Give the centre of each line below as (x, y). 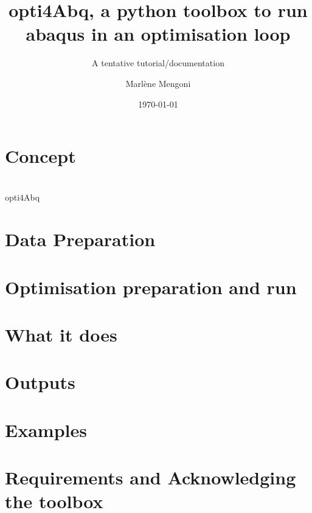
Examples (46, 429)
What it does (61, 334)
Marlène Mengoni (158, 83)
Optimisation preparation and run (151, 287)
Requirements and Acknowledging (151, 477)
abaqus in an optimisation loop (158, 34)
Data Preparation (80, 239)
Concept (40, 156)
